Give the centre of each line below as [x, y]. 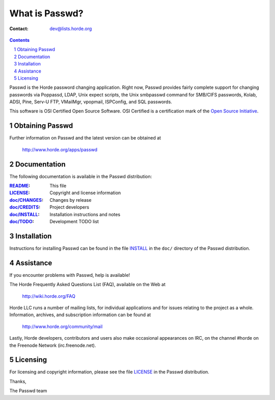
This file [58, 186]
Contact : [19, 29]
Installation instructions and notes [85, 214]
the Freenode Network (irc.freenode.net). [53, 345]
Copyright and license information [85, 193]
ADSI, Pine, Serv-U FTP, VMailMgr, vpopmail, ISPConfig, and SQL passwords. [91, 102]
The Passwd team [28, 391]
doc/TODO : [22, 221]
